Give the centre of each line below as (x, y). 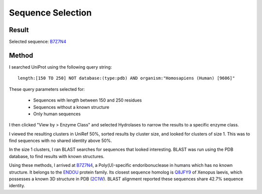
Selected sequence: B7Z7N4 (38, 42)
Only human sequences (57, 114)
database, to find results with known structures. (57, 156)
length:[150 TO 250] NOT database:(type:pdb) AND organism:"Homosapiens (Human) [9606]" (126, 78)
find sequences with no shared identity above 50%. (61, 141)
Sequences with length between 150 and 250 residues (88, 100)
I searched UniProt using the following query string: (60, 67)
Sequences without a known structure (71, 107)
